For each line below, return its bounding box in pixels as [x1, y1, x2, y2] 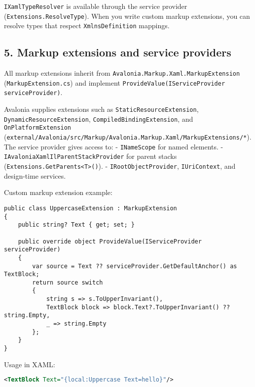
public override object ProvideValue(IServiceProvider [18, 238, 202, 245]
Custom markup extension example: [4, 187, 112, 197]
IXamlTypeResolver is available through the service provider [4, 1, 187, 11]
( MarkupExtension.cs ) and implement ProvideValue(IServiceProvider [4, 77, 225, 88]
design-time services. [4, 170, 66, 181]
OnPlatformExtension [4, 124, 72, 132]
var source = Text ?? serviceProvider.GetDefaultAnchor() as [32, 262, 237, 270]
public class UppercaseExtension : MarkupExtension [4, 204, 177, 212]
